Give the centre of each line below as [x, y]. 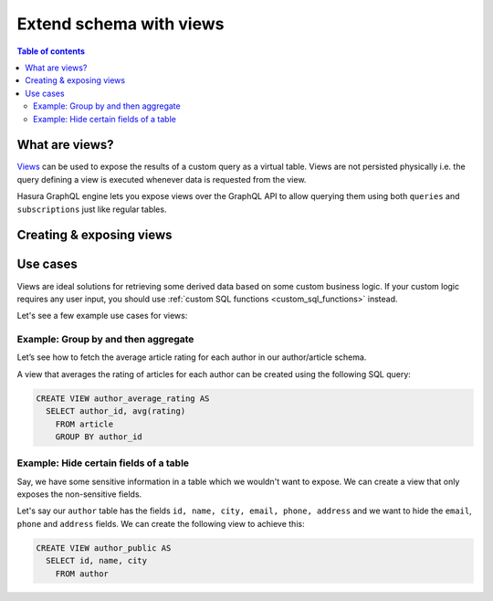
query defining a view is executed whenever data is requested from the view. [162, 179]
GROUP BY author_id [99, 437]
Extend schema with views [121, 24]
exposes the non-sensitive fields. [79, 494]
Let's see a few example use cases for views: [102, 316]
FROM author [82, 574]
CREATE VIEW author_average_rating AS [123, 398]
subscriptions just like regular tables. [92, 209]
